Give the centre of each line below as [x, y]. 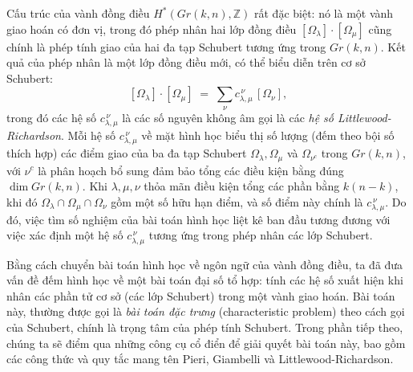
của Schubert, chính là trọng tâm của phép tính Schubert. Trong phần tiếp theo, [205, 327]
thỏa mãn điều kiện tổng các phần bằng [242, 186]
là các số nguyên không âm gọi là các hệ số [228, 117]
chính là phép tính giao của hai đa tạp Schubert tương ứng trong [166, 46]
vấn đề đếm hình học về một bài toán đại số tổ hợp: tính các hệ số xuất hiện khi [205, 280]
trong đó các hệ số [52, 117]
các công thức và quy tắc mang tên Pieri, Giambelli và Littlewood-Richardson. [200, 359]
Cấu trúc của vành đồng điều [78, 13]
